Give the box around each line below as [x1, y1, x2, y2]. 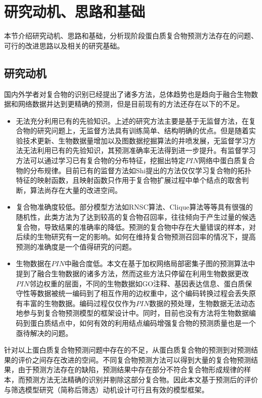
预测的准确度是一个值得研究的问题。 [16, 241, 136, 252]
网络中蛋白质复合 [199, 155, 255, 166]
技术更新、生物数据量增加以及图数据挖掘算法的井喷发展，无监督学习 [23, 135, 249, 145]
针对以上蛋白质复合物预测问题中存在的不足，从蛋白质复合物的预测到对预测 [4, 344, 251, 355]
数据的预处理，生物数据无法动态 [149, 297, 255, 308]
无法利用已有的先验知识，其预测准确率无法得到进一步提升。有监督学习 [23, 145, 256, 156]
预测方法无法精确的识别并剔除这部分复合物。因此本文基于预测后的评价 [25, 374, 258, 384]
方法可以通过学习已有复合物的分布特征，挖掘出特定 [16, 155, 185, 166]
